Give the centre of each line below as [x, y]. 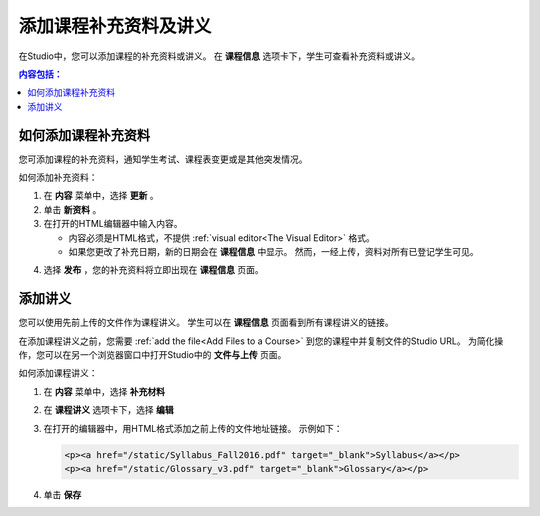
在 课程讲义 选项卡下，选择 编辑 [108, 410]
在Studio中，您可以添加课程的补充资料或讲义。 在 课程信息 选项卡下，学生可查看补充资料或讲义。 [219, 56]
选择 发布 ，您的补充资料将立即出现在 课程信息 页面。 [153, 270]
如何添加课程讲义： [58, 373]
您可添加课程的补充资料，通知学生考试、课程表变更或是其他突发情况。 [163, 159]
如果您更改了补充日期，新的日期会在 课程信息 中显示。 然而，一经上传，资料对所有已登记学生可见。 [273, 251]
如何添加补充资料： [58, 177]
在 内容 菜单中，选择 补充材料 [104, 391]
